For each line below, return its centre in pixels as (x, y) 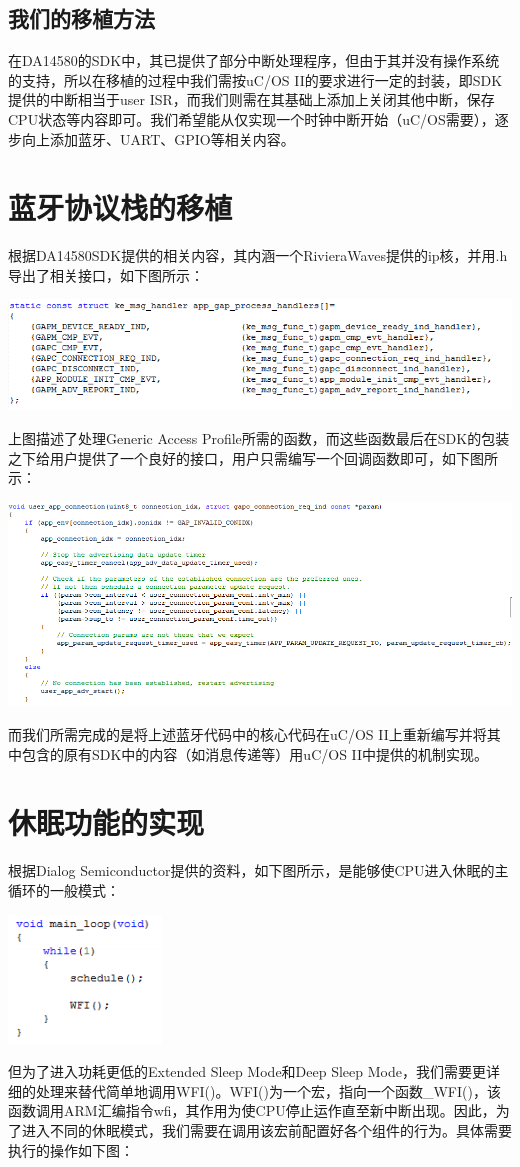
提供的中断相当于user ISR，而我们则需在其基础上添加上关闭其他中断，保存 (251, 99)
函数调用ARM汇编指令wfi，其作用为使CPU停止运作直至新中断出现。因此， (252, 1110)
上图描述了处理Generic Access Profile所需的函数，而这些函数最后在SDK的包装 (259, 437)
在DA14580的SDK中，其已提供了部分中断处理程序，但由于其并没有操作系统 (254, 60)
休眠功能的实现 (106, 822)
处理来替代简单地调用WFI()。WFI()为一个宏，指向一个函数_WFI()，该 (268, 1090)
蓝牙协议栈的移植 (120, 207)
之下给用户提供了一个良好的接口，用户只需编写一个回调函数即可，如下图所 (253, 457)
